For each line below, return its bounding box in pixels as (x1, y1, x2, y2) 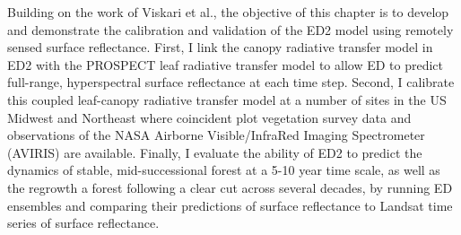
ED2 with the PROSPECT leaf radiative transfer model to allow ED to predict (7, 55, 443, 74)
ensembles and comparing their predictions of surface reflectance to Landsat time (7, 196, 453, 214)
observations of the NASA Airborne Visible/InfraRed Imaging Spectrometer (7, 126, 425, 144)
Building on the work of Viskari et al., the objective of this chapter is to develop (7, 3, 449, 21)
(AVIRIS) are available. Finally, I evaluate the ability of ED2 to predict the (7, 143, 422, 161)
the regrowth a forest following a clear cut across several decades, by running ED (7, 178, 453, 196)
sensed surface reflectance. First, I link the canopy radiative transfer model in (7, 38, 433, 57)
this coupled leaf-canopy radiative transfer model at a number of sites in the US (7, 90, 447, 109)
